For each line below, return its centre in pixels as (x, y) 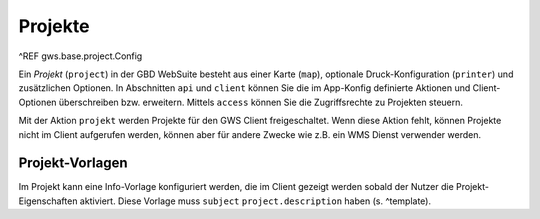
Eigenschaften (48, 201)
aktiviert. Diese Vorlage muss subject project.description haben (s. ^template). (255, 201)
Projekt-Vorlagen (73, 163)
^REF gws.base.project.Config (80, 56)
